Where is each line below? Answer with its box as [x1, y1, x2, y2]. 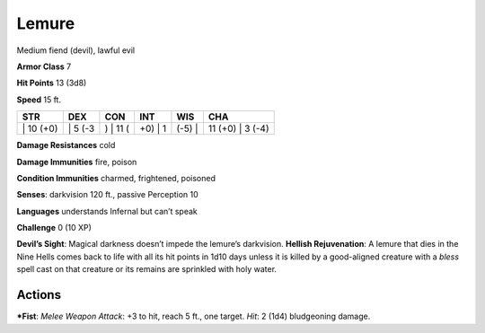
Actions [16, 287, 62, 302]
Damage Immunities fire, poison [16, 156, 137, 167]
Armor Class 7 [16, 61, 72, 72]
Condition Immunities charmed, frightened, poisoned [16, 172, 216, 183]
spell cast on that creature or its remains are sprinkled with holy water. [16, 264, 278, 275]
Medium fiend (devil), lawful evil [16, 45, 135, 56]
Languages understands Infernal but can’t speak [16, 206, 198, 216]
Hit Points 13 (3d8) [16, 77, 87, 89]
